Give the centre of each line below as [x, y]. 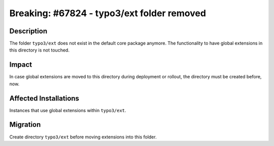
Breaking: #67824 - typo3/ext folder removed [108, 13]
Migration [25, 125]
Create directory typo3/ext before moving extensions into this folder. [83, 137]
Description [28, 31]
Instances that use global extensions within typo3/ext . [68, 110]
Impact [21, 65]
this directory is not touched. [39, 50]
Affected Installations [44, 98]
